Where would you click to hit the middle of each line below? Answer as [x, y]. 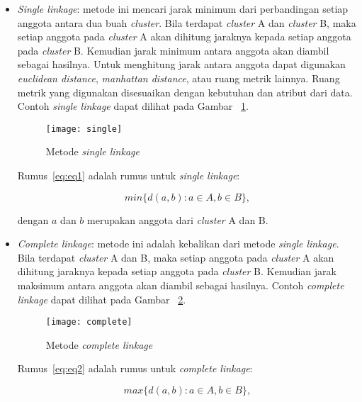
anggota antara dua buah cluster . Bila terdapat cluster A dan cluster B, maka [187, 22]
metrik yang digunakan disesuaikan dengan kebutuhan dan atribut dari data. [185, 92]
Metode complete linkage [99, 344]
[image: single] [84, 129]
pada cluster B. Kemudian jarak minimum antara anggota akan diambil [173, 50]
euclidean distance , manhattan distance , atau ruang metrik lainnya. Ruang [179, 78]
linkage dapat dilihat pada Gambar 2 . [102, 299]
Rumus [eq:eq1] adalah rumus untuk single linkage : [129, 175]
